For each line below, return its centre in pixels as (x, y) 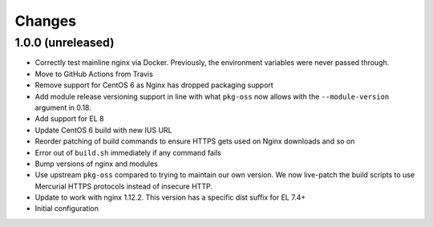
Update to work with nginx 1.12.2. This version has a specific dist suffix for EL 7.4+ (170, 197)
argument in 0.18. (63, 107)
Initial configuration (67, 209)
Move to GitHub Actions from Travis (94, 74)
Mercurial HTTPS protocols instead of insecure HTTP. (123, 186)
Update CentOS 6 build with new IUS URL (103, 130)
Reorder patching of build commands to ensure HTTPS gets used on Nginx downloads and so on (195, 141)
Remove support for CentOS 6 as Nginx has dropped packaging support (154, 85)
